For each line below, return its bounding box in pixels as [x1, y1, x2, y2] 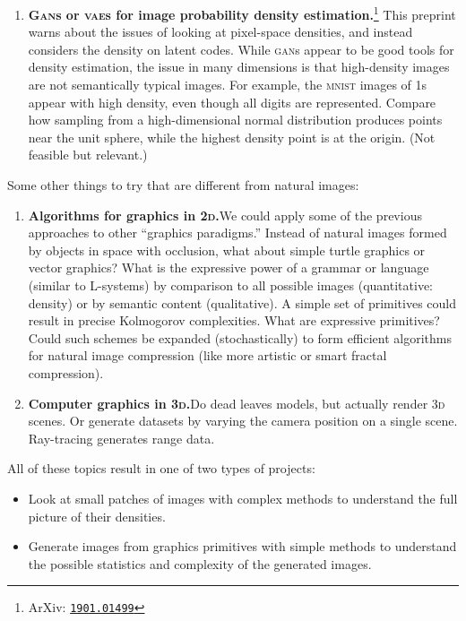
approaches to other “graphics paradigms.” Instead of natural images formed [28, 223, 447, 242]
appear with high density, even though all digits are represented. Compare [28, 92, 436, 111]
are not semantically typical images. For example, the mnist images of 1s [28, 75, 427, 94]
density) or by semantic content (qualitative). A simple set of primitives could [28, 293, 457, 312]
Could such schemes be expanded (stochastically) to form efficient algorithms [28, 328, 453, 347]
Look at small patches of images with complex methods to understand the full [28, 488, 458, 507]
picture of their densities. [28, 506, 166, 525]
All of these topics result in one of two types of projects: [7, 459, 315, 478]
